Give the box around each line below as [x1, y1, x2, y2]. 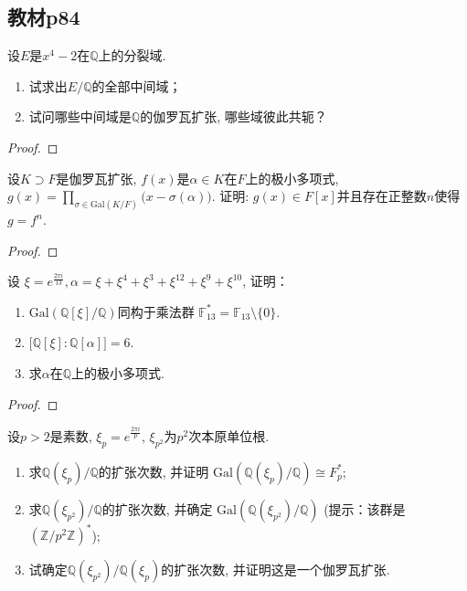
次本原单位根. [188, 426, 270, 445]
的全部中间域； [91, 76, 182, 95]
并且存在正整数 [336, 186, 427, 206]
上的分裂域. [98, 46, 166, 65]
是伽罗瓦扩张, [56, 168, 137, 187]
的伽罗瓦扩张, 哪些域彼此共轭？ [140, 107, 327, 126]
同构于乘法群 [117, 301, 195, 321]
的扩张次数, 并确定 [101, 499, 213, 518]
